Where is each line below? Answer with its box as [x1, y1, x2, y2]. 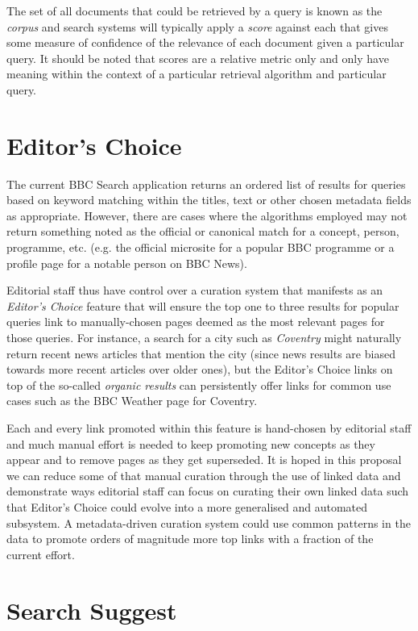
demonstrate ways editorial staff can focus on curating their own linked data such [6, 483, 409, 499]
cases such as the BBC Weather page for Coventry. [6, 392, 258, 409]
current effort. [6, 545, 75, 562]
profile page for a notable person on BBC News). [6, 254, 247, 271]
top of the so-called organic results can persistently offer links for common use [6, 376, 391, 393]
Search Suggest [6, 593, 177, 626]
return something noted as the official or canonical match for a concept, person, [6, 223, 399, 240]
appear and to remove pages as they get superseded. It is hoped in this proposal [6, 451, 402, 468]
